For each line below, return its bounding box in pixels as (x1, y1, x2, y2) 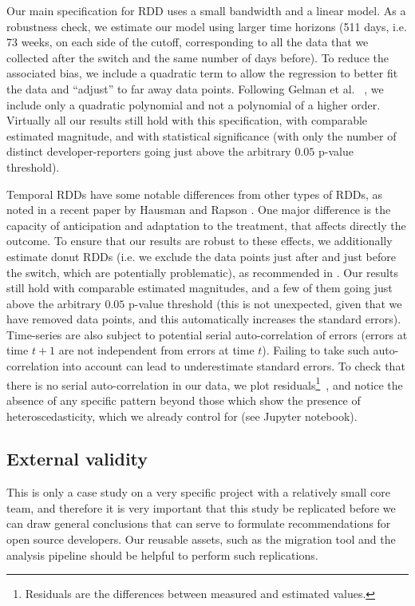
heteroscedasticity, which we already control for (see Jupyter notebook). (6, 407, 358, 424)
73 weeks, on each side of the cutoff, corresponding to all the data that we (6, 34, 369, 50)
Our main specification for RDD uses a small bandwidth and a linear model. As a (6, 2, 406, 18)
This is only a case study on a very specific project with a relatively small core (6, 484, 390, 501)
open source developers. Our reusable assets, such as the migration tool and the (6, 531, 396, 548)
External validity (6, 446, 148, 471)
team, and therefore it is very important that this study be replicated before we (6, 499, 396, 516)
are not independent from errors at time (58, 342, 255, 358)
